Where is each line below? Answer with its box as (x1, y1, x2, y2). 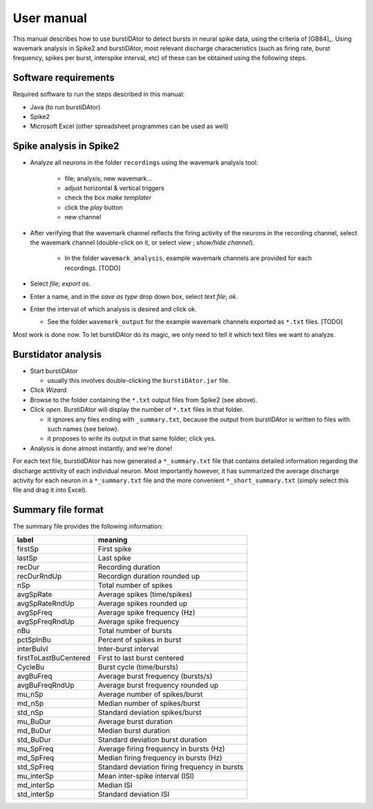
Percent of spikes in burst (97, 635, 182, 644)
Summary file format (12, 504, 104, 516)
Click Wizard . (30, 386, 68, 394)
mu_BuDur (17, 716, 51, 726)
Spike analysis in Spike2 (12, 140, 119, 152)
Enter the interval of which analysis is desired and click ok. (30, 305, 197, 313)
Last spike (97, 553, 131, 563)
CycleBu (17, 662, 45, 671)
